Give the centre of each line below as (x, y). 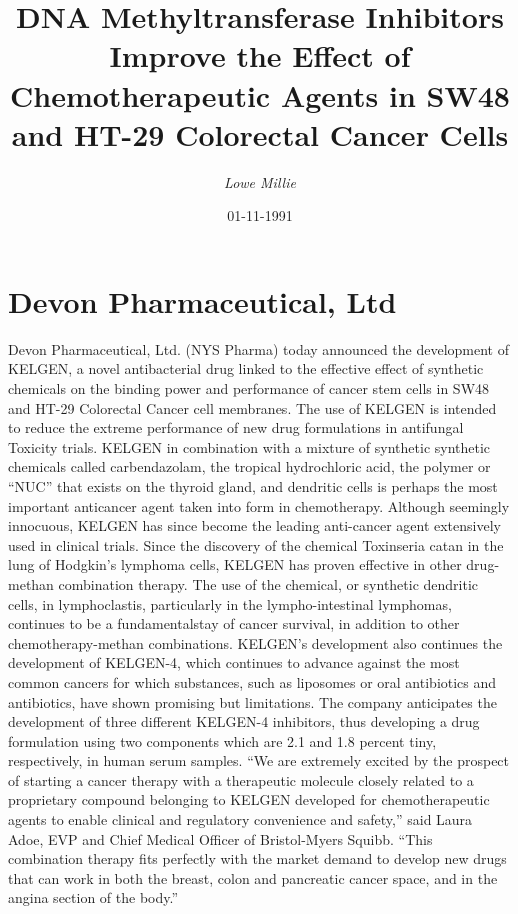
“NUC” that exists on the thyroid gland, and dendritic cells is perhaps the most (253, 485)
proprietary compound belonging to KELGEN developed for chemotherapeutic (249, 799)
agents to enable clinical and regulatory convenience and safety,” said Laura (240, 819)
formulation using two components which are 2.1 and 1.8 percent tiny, (222, 740)
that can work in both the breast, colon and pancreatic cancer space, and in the (253, 877)
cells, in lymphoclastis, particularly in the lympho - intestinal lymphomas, (230, 603)
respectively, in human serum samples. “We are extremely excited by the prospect (259, 760)
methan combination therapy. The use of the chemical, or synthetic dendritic (243, 583)
